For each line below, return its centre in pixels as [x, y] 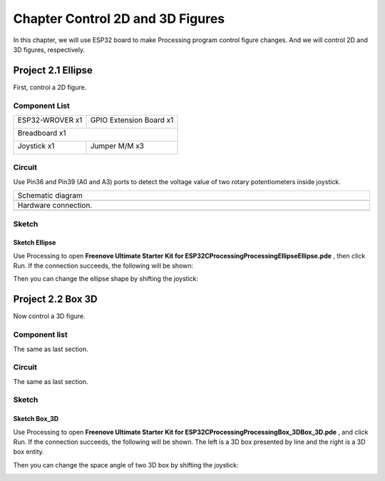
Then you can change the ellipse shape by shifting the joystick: [106, 279]
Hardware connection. [55, 206]
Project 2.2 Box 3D [55, 299]
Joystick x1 [36, 146]
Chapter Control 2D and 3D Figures [119, 19]
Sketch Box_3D [36, 419]
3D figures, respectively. [49, 49]
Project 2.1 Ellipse [53, 70]
